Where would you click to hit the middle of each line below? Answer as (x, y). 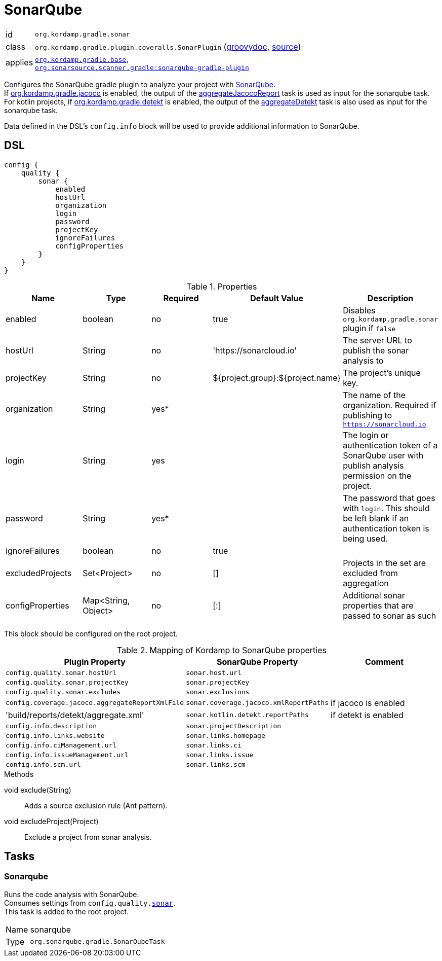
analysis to (363, 360)
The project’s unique (382, 372)
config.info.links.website (55, 735)
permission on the (377, 475)
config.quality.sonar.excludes (63, 692)
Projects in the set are (384, 563)
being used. (365, 538)
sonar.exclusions (218, 692)
